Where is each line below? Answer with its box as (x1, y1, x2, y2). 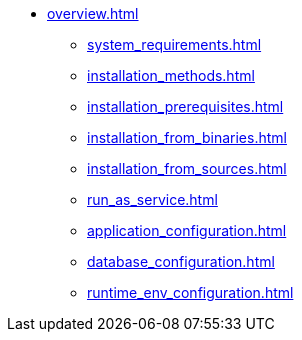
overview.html (47, 5, 139, 22)
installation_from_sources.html (87, 160, 287, 177)
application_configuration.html (87, 222, 287, 239)
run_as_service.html (87, 191, 218, 208)
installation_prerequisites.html (87, 98, 284, 115)
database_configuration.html (87, 253, 275, 270)
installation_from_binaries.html (87, 129, 287, 146)
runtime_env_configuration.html (87, 284, 294, 301)
